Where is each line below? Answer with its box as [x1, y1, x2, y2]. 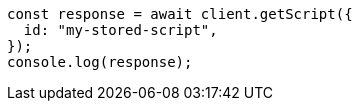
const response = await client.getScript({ [7, 6, 353, 22]
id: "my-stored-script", [23, 22, 218, 38]
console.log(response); [7, 54, 193, 70]
